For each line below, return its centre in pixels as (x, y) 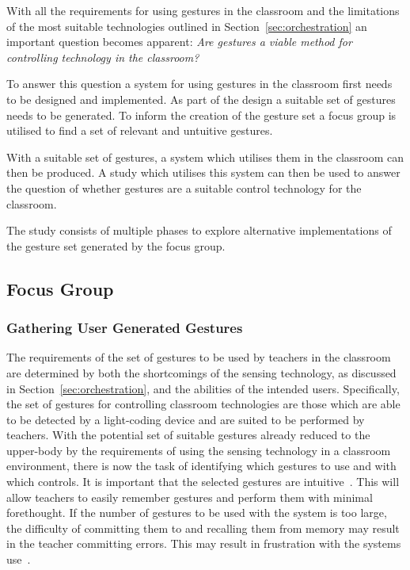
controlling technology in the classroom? (103, 57)
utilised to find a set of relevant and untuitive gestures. (140, 130)
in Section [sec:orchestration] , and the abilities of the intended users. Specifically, (203, 388)
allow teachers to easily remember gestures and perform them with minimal (190, 497)
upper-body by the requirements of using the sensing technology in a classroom (199, 450)
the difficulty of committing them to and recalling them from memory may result (203, 528)
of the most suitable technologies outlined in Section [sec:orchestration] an (187, 26)
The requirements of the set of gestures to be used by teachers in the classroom (199, 357)
